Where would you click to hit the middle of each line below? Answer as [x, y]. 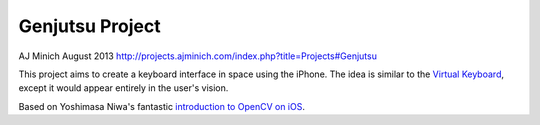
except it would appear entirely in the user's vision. [123, 88]
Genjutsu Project [89, 26]
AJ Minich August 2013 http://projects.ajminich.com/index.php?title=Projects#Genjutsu [197, 56]
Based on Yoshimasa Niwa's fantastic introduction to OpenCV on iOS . [161, 106]
